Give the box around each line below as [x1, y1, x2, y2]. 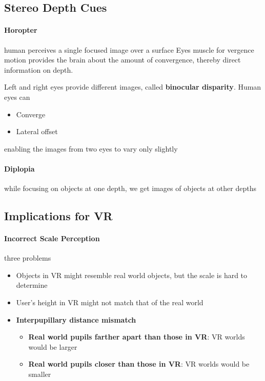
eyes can [4, 91, 30, 102]
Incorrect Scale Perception [4, 233, 100, 244]
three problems [4, 252, 51, 263]
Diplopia [4, 163, 35, 174]
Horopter [4, 25, 37, 35]
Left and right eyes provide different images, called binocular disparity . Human [4, 81, 261, 92]
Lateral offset [16, 126, 58, 137]
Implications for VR [4, 208, 113, 224]
